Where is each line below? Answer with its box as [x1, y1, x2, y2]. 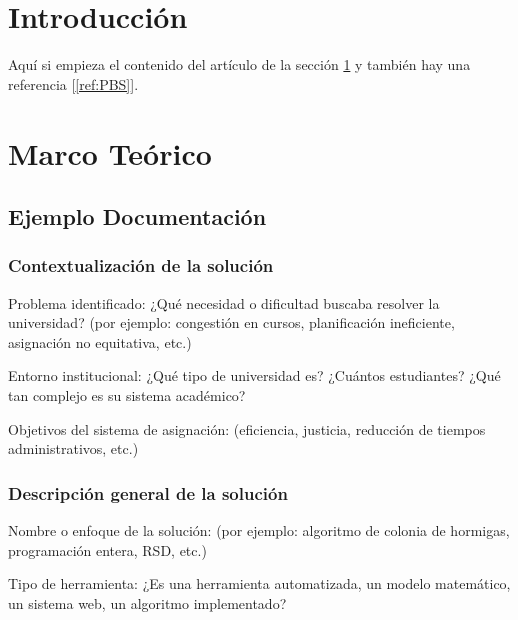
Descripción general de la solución [8, 480, 288, 505]
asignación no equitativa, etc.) [8, 331, 192, 352]
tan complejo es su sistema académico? [8, 385, 246, 406]
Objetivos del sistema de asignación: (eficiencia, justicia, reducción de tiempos [8, 418, 486, 439]
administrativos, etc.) [8, 438, 139, 459]
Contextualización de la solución [8, 253, 274, 278]
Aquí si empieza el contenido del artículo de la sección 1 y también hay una [8, 54, 471, 75]
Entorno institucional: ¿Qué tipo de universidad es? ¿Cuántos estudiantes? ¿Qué [8, 365, 501, 386]
